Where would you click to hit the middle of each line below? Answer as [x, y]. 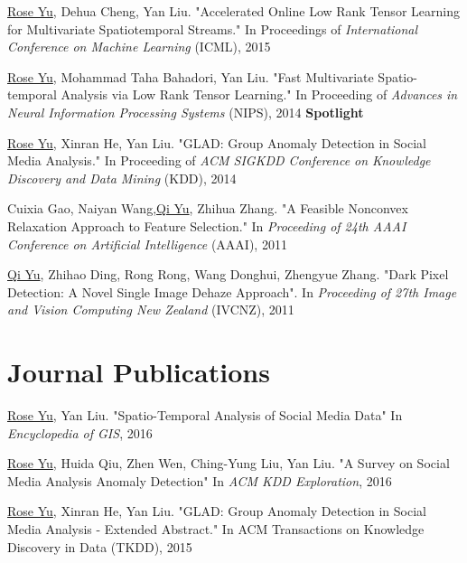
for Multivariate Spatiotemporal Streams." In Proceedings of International [213, 28]
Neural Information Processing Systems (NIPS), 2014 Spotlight [186, 112]
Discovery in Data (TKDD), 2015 [100, 546]
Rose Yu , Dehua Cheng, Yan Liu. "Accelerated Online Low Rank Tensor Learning [233, 11]
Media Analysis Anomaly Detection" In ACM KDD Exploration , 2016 [200, 480]
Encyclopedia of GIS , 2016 [80, 432]
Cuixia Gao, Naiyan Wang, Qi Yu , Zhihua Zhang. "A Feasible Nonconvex [208, 208]
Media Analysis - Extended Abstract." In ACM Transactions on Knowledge [216, 529]
